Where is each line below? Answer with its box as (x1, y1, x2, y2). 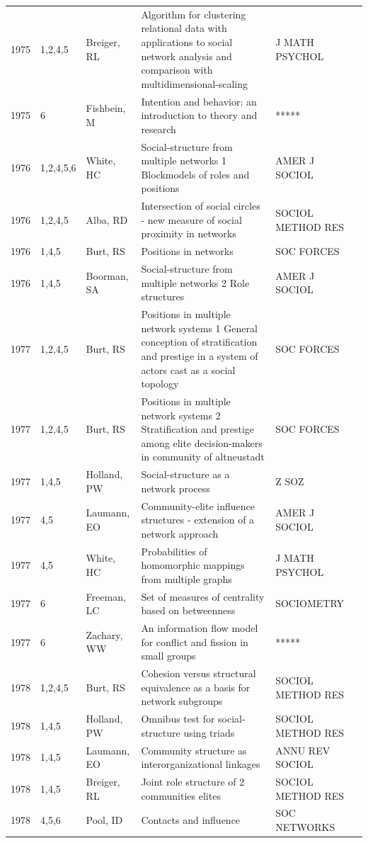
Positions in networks (141, 244, 234, 259)
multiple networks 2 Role (141, 275, 250, 290)
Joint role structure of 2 (141, 774, 245, 789)
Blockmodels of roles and (141, 166, 250, 181)
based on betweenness (141, 603, 236, 618)
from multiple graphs (141, 571, 232, 586)
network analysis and (141, 48, 232, 63)
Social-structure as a (141, 467, 230, 482)
